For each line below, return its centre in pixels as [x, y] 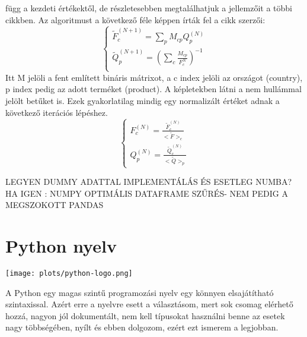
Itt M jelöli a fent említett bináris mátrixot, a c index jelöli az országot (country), [154, 77]
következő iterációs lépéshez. [57, 112]
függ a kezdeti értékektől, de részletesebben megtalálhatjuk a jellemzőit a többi [149, 8]
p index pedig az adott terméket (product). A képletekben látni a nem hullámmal [153, 89]
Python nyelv [61, 246]
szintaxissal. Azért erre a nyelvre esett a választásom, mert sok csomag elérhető [149, 304]
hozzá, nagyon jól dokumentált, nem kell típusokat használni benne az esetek [145, 315]
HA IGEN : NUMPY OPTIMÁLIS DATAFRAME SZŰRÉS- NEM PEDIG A [147, 193]
